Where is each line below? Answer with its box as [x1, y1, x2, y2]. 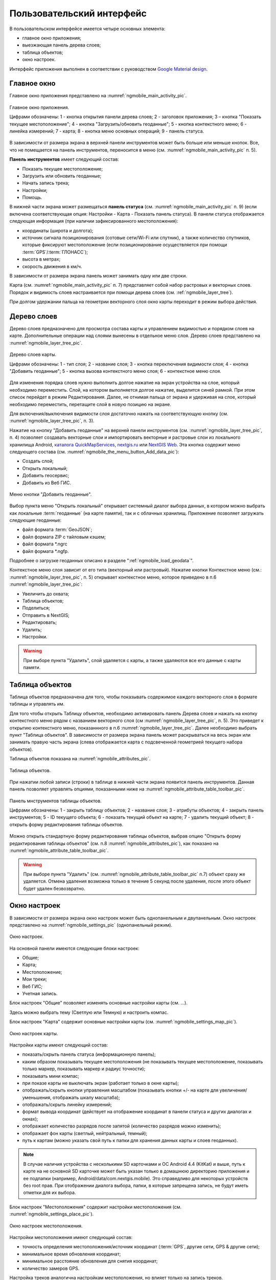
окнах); [22, 1116, 38, 1122]
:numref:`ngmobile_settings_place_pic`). [9, 1211, 94, 1217]
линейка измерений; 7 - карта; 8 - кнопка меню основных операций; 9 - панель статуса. [9, 128, 204, 134]
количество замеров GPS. [22, 1265, 80, 1271]
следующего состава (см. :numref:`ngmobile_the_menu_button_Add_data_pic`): [9, 449, 179, 455]
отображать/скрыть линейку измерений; [22, 1101, 112, 1108]
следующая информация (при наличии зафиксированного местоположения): [9, 218, 178, 224]
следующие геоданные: [9, 517, 62, 523]
